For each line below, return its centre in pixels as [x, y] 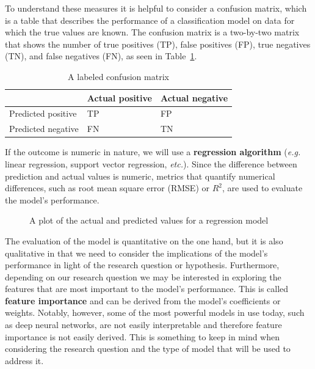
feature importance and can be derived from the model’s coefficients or [143, 300]
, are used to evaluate [262, 188]
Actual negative [194, 97]
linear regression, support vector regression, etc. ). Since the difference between [151, 163]
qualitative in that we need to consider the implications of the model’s [136, 253]
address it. [24, 360]
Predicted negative [44, 129]
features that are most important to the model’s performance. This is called [147, 289]
